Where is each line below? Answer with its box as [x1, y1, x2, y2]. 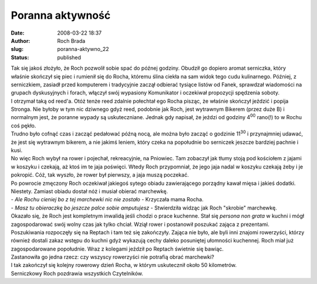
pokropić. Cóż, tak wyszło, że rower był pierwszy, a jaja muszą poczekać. [11, 171, 189, 178]
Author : [11, 37, 31, 44]
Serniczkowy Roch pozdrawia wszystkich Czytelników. [11, 270, 144, 277]
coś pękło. [11, 122, 36, 129]
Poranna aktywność [11, 9, 111, 22]
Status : [11, 53, 29, 61]
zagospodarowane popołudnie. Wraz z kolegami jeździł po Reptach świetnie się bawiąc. [11, 245, 224, 252]
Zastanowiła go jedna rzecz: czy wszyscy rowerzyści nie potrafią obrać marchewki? [11, 253, 214, 261]
